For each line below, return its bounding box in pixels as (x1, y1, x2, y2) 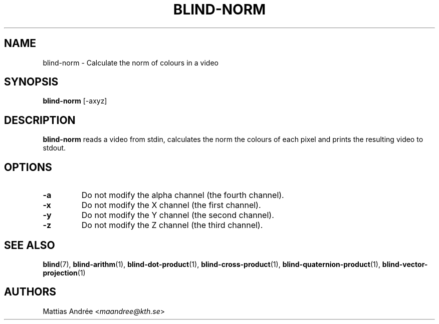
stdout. (43, 143, 66, 152)
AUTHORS (4, 285, 57, 298)
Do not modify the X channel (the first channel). (81, 200, 261, 210)
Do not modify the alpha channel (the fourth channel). (81, 190, 284, 200)
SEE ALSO (4, 238, 55, 251)
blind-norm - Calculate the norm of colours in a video (43, 58, 218, 67)
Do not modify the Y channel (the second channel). (81, 210, 274, 220)
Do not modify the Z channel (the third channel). (81, 220, 263, 230)
